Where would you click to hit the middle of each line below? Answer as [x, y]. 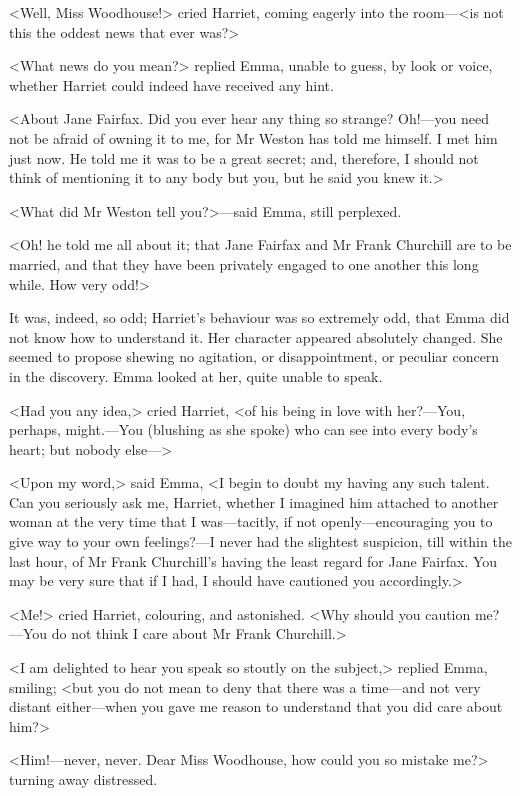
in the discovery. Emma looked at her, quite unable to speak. [196, 375]
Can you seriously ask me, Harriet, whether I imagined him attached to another [254, 501]
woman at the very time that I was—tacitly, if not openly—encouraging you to [251, 521]
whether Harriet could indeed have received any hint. [171, 84]
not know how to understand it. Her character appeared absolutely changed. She [256, 336]
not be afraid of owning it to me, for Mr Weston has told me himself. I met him [253, 137]
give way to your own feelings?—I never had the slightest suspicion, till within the [260, 541]
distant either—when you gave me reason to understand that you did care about [256, 706]
